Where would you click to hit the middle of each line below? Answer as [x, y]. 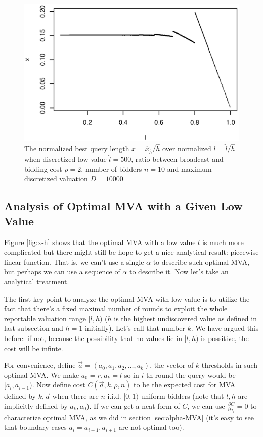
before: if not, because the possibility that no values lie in [93, 338]
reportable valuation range [45, 318]
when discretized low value [65, 159]
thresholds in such [230, 365]
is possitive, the [225, 338]
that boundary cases [35, 427]
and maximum [189, 168]
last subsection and [34, 328]
